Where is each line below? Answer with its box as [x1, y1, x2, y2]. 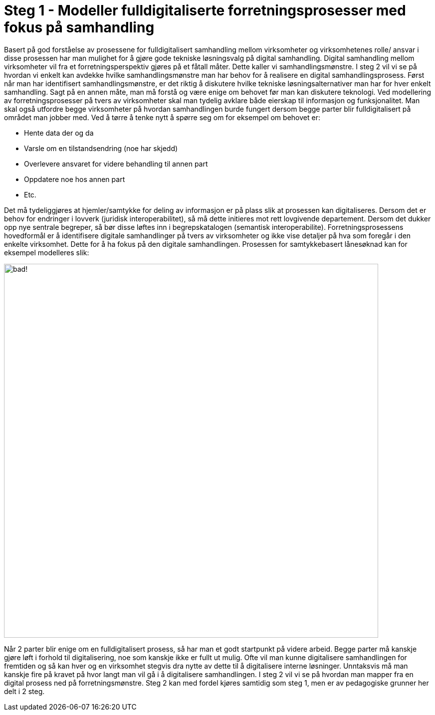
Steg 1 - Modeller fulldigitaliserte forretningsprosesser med [4, 2, 406, 19]
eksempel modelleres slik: [4, 248, 89, 257]
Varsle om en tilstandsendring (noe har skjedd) [24, 144, 178, 153]
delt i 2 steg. [4, 687, 45, 696]
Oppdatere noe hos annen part [24, 175, 125, 183]
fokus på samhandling [4, 19, 155, 36]
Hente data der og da [24, 128, 94, 137]
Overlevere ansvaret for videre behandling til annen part [24, 159, 208, 168]
